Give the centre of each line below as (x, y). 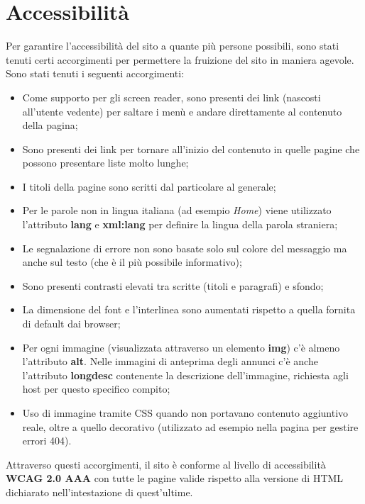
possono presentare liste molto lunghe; (105, 163)
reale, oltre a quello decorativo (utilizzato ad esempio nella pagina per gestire (190, 426)
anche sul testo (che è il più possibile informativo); (132, 262)
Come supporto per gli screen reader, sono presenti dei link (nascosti (171, 97)
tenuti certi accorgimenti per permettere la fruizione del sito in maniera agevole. (180, 59)
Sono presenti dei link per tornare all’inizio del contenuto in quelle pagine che (191, 149)
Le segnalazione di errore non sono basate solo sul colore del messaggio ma (185, 248)
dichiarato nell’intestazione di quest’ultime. (99, 492)
